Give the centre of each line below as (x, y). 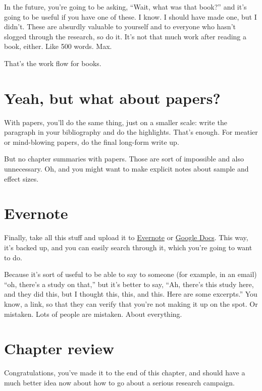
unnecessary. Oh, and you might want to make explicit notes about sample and (126, 169)
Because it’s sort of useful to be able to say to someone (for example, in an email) (130, 274)
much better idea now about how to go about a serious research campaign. (119, 382)
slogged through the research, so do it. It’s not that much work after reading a (125, 36)
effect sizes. (21, 178)
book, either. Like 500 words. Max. (58, 46)
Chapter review (59, 348)
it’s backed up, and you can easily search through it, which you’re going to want (128, 247)
